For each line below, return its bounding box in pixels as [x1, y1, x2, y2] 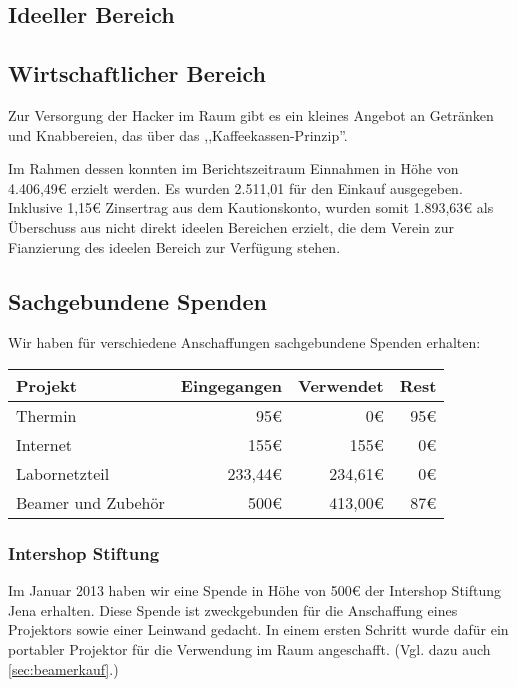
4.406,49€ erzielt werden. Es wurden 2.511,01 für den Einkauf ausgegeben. [8, 177, 463, 198]
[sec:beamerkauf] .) [8, 658, 119, 679]
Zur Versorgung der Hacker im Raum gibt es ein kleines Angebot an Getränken [8, 104, 494, 125]
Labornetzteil [16, 461, 110, 485]
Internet [16, 432, 73, 456]
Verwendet [298, 373, 384, 397]
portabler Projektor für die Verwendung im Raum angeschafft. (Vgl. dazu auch [8, 638, 491, 659]
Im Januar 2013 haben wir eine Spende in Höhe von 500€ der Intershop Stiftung [8, 580, 502, 601]
